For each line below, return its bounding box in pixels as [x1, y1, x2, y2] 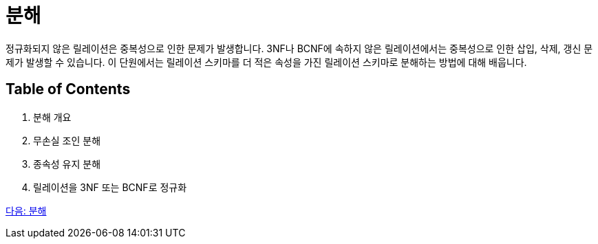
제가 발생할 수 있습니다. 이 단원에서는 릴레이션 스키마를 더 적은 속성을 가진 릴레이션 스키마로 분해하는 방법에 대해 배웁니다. [6, 56, 527, 68]
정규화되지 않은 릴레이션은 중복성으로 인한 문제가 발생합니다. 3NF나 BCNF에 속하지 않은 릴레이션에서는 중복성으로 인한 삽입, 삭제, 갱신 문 [6, 42, 593, 54]
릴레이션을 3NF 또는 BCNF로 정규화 [33, 181, 187, 193]
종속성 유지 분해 [33, 157, 101, 170]
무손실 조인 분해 [33, 134, 101, 146]
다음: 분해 [6, 204, 47, 217]
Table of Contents [6, 80, 131, 98]
